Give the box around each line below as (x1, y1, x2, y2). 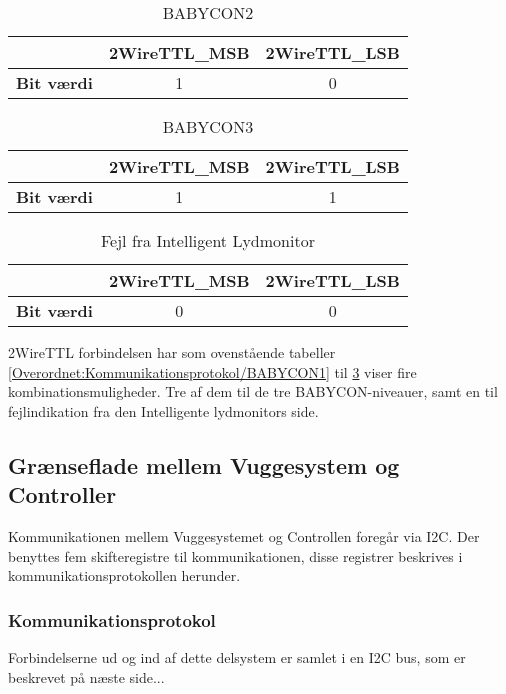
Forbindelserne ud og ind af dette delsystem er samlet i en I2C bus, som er (8, 646, 466, 667)
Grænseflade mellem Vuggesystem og (8, 449, 400, 480)
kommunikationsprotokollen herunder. (8, 565, 241, 586)
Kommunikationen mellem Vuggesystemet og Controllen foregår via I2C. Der (8, 525, 480, 546)
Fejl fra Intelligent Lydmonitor (101, 229, 315, 252)
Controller (8, 479, 117, 510)
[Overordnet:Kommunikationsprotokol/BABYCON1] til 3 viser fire (8, 361, 417, 382)
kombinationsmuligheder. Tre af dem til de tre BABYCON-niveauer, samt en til (8, 381, 498, 402)
